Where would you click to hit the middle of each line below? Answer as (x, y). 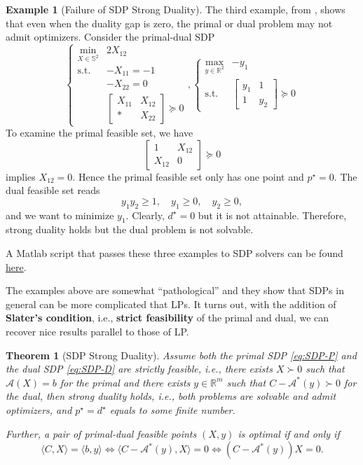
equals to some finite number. (172, 410)
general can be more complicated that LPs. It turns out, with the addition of (171, 304)
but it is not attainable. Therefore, (272, 215)
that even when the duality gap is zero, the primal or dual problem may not (169, 23)
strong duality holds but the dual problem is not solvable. (130, 229)
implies (21, 176)
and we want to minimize (60, 215)
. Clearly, (145, 215)
